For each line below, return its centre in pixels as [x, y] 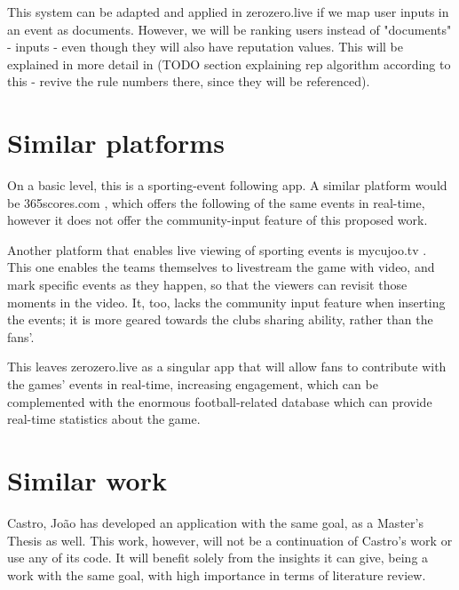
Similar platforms [116, 143]
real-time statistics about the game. [104, 419]
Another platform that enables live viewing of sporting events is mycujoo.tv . [217, 249]
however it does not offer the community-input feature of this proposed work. [218, 220]
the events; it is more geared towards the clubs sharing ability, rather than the [220, 319]
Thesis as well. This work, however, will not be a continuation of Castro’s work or [230, 540]
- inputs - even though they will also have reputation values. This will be [206, 47]
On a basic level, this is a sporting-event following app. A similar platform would [227, 185]
